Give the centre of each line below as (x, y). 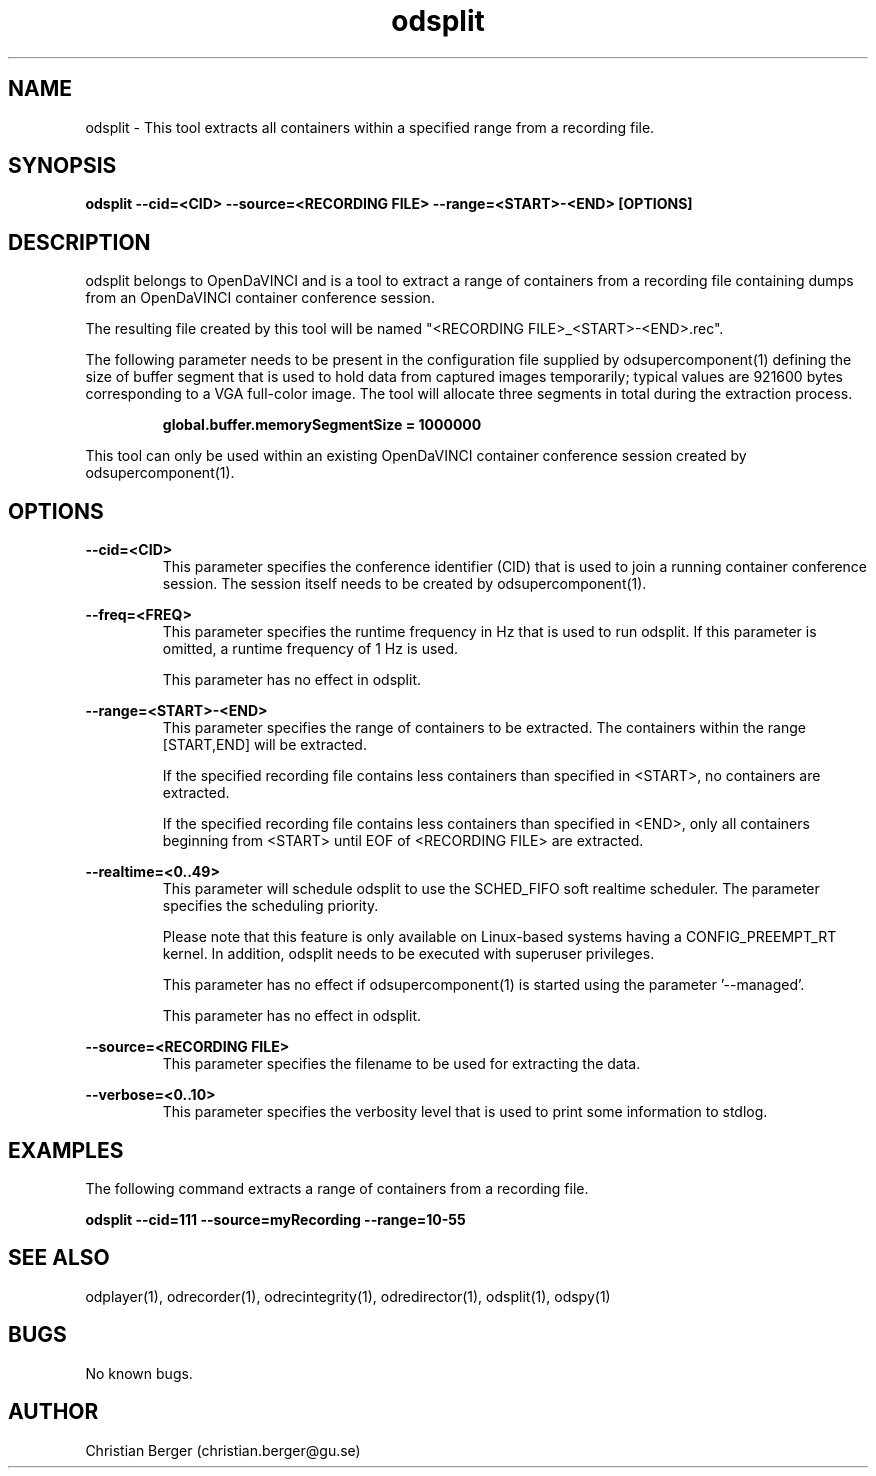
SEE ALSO (59, 1258)
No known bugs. (139, 1373)
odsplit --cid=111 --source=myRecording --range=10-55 (275, 1219)
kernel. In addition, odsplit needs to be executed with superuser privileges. (408, 954)
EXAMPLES (66, 1150)
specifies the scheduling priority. (270, 906)
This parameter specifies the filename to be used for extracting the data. (401, 1064)
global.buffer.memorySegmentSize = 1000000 (322, 425)
